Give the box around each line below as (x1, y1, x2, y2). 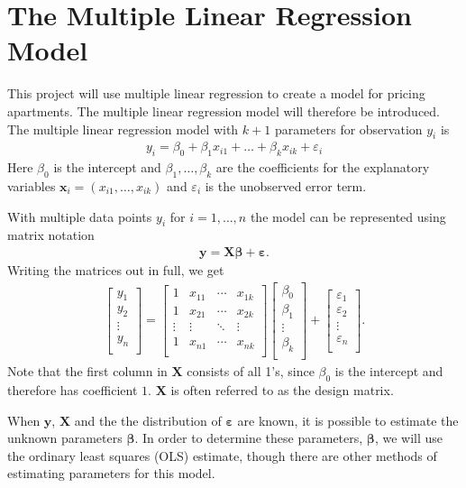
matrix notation (7, 226, 95, 244)
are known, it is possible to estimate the (237, 410, 459, 429)
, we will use (374, 428, 443, 447)
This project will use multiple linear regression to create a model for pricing (7, 84, 425, 103)
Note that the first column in (7, 362, 168, 381)
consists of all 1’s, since (187, 362, 315, 381)
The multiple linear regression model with (7, 119, 239, 138)
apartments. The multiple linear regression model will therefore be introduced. (7, 101, 441, 120)
